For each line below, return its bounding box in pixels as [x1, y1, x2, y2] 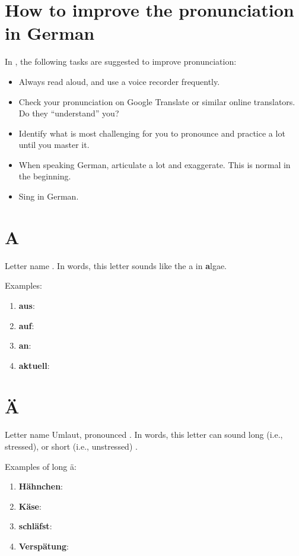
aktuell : [18, 359, 50, 371]
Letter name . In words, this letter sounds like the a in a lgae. [5, 259, 227, 271]
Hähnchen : [18, 480, 63, 492]
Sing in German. [18, 190, 79, 203]
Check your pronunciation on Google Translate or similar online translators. [18, 95, 295, 108]
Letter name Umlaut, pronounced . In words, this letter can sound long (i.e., [5, 428, 283, 441]
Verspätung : [18, 540, 69, 552]
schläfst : [18, 520, 52, 532]
